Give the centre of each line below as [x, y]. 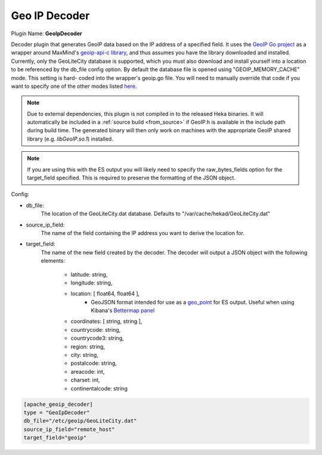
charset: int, [85, 380]
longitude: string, [92, 283]
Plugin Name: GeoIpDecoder [47, 33]
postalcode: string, [94, 363]
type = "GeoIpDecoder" [57, 412]
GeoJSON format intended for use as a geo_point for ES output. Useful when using [193, 302]
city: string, [84, 355]
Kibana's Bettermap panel [123, 310]
